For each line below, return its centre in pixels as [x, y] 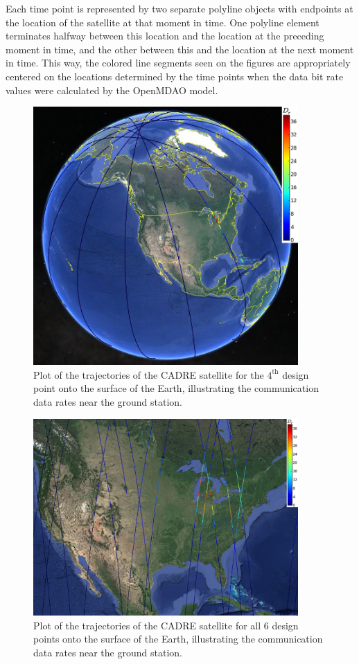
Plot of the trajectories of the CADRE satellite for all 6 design [166, 625]
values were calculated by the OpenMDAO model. [112, 90]
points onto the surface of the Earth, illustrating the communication [178, 639]
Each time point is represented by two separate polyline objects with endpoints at [179, 8]
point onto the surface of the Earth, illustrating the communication [176, 388]
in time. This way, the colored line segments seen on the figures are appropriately [178, 63]
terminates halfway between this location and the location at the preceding [165, 36]
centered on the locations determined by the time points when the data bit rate [175, 76]
